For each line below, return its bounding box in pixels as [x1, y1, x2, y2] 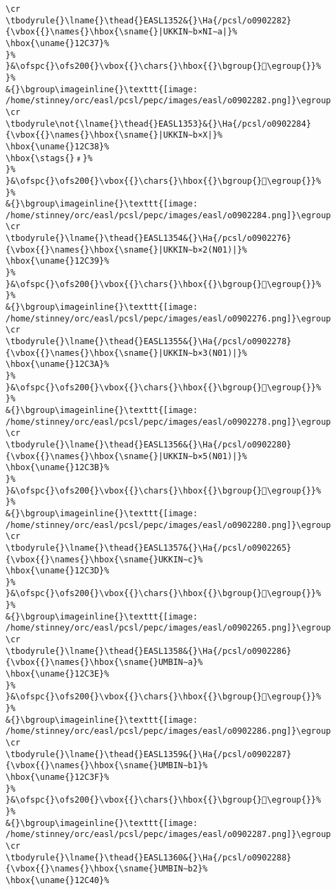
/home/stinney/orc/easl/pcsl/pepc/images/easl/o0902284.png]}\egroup [6, 210, 331, 220]
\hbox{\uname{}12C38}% [6, 141, 109, 151]
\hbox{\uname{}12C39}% [6, 256, 109, 266]
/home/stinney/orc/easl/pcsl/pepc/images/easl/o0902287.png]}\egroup [6, 829, 331, 840]
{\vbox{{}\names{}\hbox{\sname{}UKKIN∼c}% [6, 554, 203, 564]
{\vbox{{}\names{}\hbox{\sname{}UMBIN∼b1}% [6, 761, 208, 771]
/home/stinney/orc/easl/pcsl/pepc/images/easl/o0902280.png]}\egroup [6, 520, 331, 530]
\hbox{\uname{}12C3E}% [6, 669, 109, 679]
